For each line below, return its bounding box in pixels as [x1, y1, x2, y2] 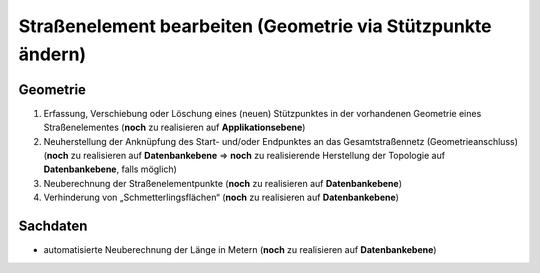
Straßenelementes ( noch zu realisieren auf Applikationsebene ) [43, 121, 306, 134]
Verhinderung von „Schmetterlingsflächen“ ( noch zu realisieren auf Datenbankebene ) [43, 191, 400, 204]
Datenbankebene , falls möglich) [43, 163, 177, 175]
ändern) [18, 43, 87, 65]
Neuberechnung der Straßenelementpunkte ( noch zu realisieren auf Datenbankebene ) [43, 177, 403, 189]
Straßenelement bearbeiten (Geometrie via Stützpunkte [18, 15, 492, 37]
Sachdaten [18, 218, 88, 235]
